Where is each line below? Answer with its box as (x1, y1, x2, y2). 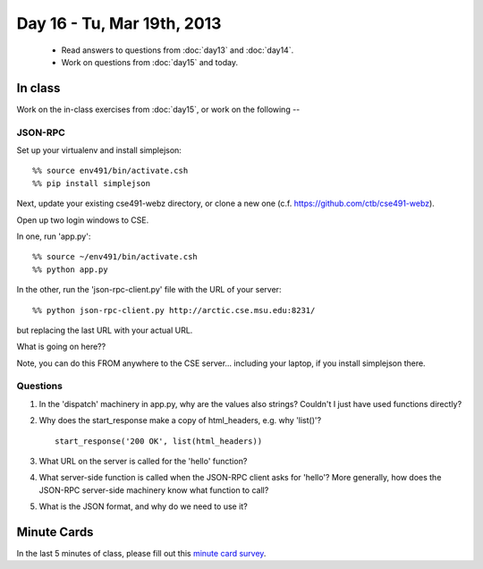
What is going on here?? (16, 341, 106, 352)
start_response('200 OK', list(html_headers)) (55, 436, 263, 446)
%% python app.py (32, 264, 108, 275)
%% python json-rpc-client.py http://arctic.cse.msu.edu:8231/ (32, 305, 316, 315)
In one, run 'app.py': (16, 231, 91, 242)
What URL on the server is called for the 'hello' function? (38, 455, 248, 466)
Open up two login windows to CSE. (16, 215, 149, 225)
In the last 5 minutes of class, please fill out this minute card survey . (16, 548, 267, 559)
